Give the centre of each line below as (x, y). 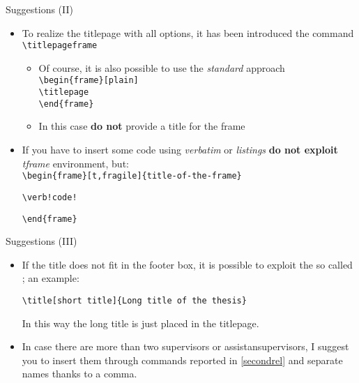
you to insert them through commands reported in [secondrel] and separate (182, 360)
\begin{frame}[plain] (89, 81)
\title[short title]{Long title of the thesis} (134, 300)
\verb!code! (49, 197)
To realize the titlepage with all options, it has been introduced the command (188, 32)
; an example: (51, 278)
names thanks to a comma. (79, 374)
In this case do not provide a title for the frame (142, 126)
